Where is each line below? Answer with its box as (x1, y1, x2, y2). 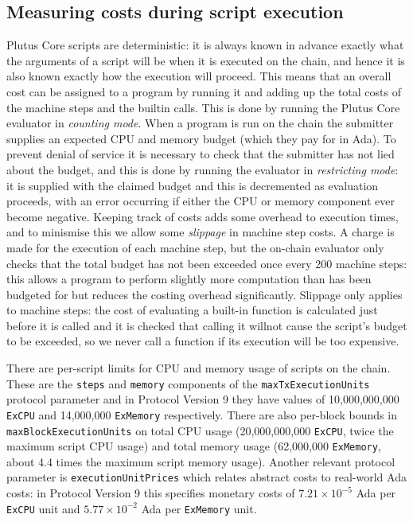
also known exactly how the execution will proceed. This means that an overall (6, 68, 392, 84)
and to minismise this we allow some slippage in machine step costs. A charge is (6, 224, 395, 240)
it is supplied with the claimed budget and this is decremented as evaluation (6, 177, 379, 193)
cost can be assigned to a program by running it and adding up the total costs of (6, 83, 401, 99)
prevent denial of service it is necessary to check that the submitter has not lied (6, 146, 395, 162)
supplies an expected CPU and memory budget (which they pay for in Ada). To (6, 130, 396, 146)
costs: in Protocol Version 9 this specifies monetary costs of (6, 485, 295, 501)
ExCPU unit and (6, 500, 80, 516)
